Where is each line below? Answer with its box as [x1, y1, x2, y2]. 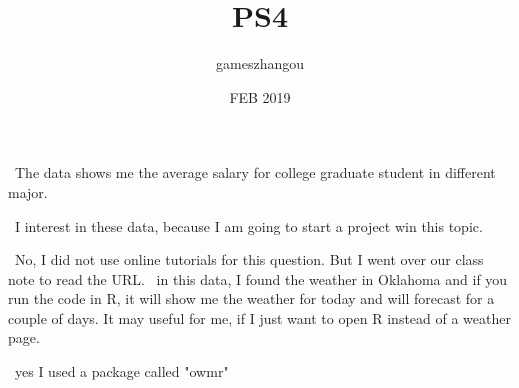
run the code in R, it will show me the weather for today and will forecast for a [8, 288, 495, 309]
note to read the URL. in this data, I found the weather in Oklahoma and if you [8, 268, 508, 289]
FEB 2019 [229, 86, 291, 107]
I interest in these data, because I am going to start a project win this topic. [14, 215, 483, 236]
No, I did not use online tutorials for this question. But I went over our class [14, 249, 484, 270]
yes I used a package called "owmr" [14, 361, 229, 382]
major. [8, 181, 48, 202]
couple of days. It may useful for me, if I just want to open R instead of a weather [8, 307, 511, 328]
